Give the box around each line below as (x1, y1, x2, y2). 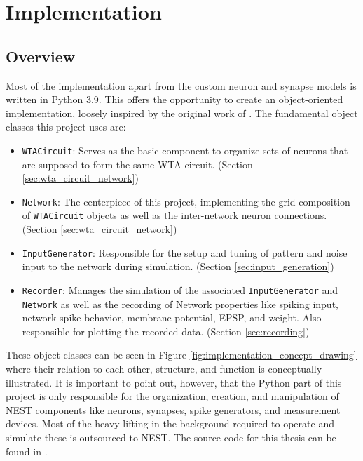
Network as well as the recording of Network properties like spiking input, (22, 296, 338, 311)
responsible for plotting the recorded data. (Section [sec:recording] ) (22, 323, 310, 338)
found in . (6, 443, 48, 458)
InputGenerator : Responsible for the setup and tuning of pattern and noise (22, 245, 348, 260)
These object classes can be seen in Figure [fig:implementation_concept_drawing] (6, 347, 357, 362)
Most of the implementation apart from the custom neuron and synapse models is (6, 78, 357, 93)
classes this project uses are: (6, 119, 126, 134)
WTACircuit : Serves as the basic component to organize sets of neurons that (22, 142, 348, 157)
